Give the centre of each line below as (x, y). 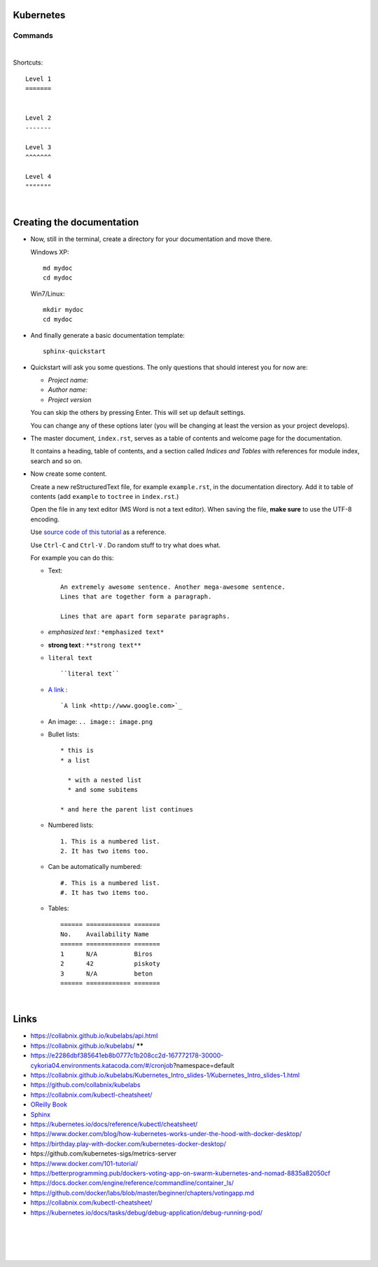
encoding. (45, 519)
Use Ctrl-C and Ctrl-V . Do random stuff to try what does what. (126, 545)
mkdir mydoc (63, 310)
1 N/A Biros (107, 954)
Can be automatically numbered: (95, 867)
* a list (75, 760)
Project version (70, 399)
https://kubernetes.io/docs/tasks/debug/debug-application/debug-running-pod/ (146, 1212)
